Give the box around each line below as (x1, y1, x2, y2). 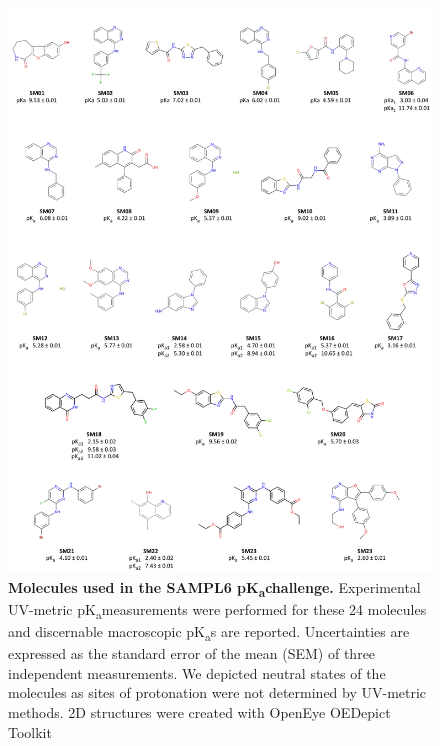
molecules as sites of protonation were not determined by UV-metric (8, 682, 427, 703)
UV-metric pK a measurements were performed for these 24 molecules (8, 599, 427, 622)
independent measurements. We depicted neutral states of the (8, 662, 386, 683)
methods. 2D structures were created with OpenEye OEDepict (8, 702, 391, 723)
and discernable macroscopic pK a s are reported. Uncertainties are (8, 621, 410, 644)
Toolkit (8, 721, 52, 742)
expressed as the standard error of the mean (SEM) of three (8, 643, 376, 664)
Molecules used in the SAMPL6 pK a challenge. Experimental (8, 576, 421, 600)
